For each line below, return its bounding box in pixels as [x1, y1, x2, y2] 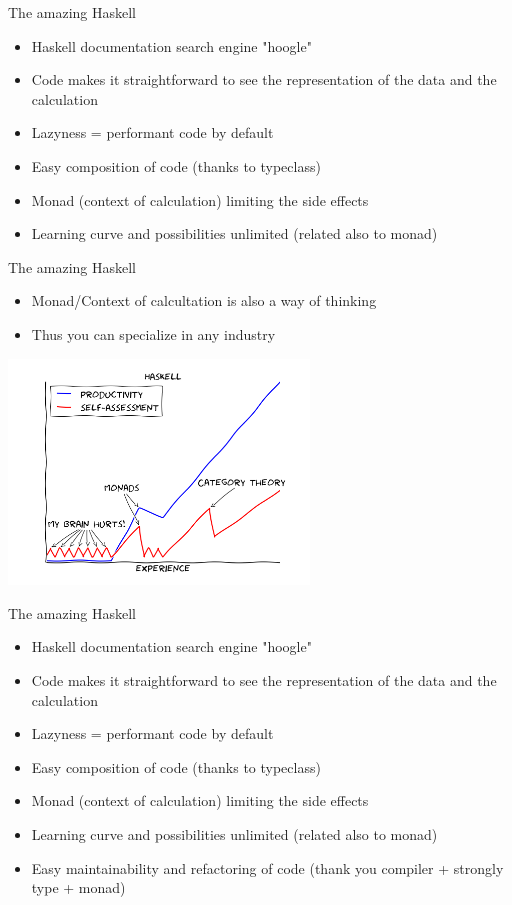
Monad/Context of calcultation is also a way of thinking [31, 290, 377, 311]
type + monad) [31, 877, 126, 898]
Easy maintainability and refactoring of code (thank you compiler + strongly [31, 857, 504, 878]
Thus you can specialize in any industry [31, 323, 276, 344]
